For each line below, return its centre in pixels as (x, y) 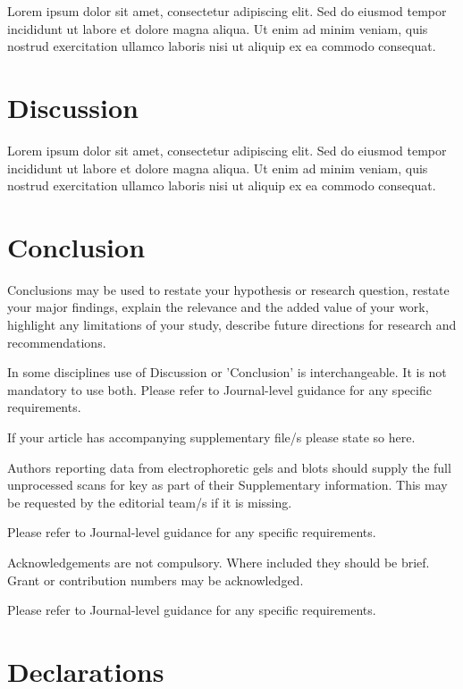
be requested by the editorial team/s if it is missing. (150, 502)
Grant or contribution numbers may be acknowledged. (156, 580)
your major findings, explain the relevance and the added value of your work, (218, 307)
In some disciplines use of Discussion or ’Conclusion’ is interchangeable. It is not (227, 372)
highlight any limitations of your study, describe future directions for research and (232, 324)
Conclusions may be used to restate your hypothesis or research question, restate (228, 289)
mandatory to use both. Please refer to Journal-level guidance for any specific (219, 389)
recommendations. (57, 342)
